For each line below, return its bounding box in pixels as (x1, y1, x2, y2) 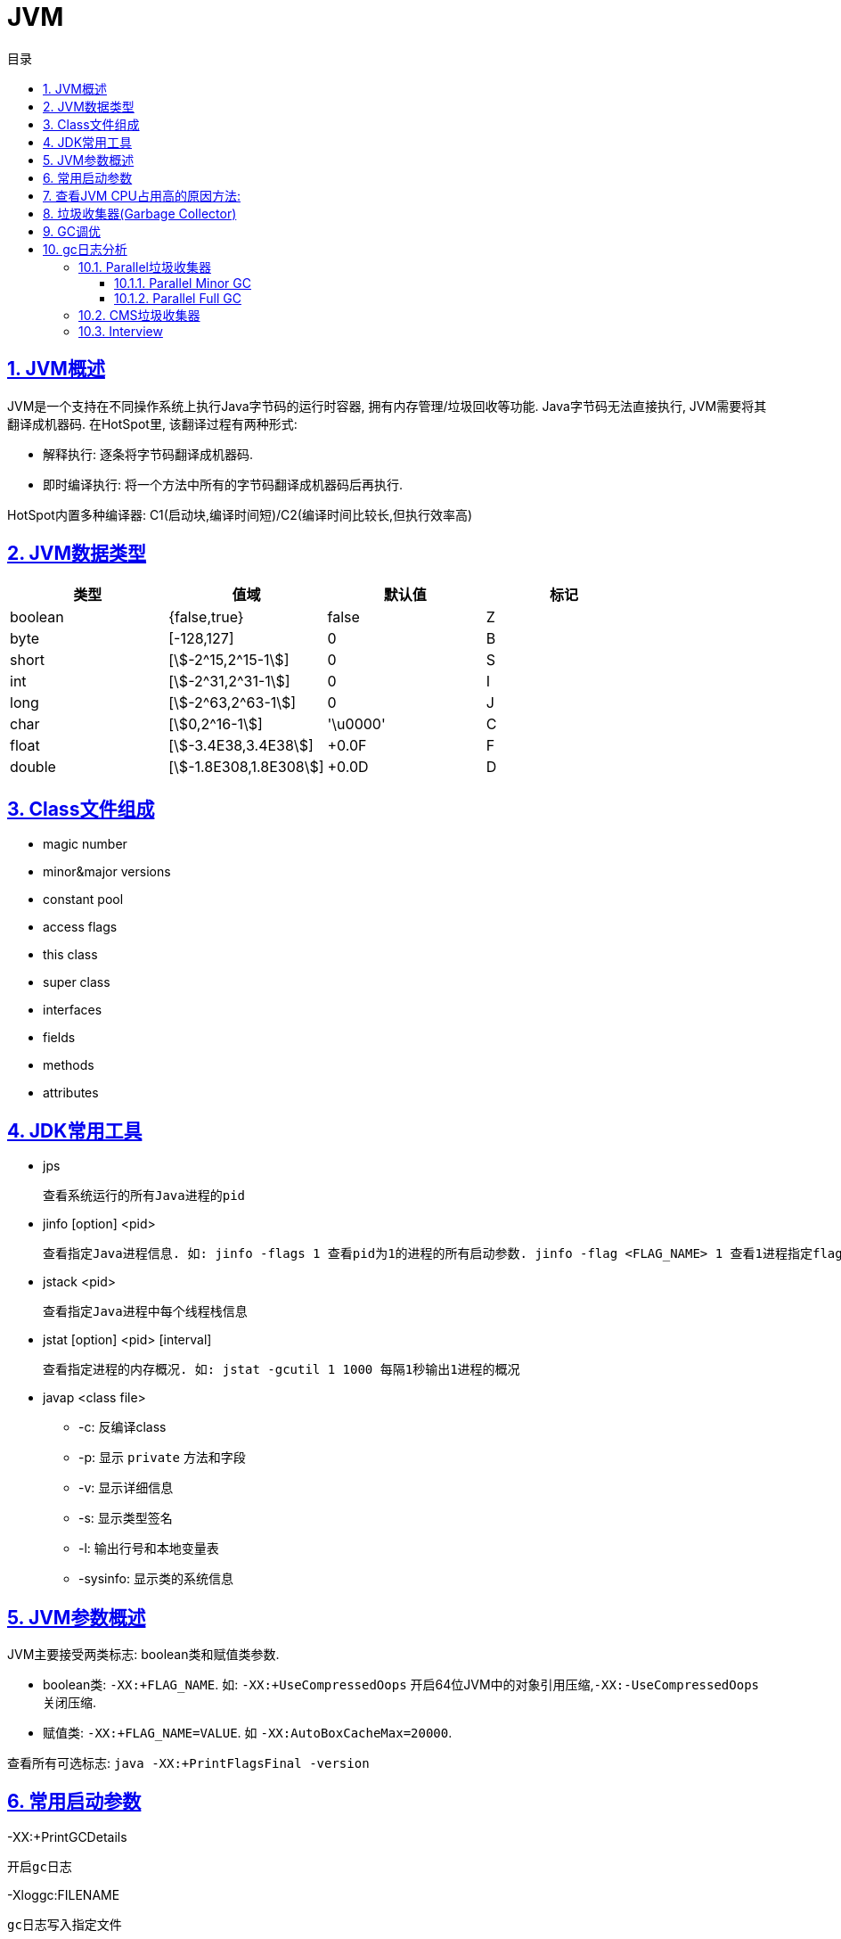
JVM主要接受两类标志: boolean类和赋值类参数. (7, 1646, 280, 1662)
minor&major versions (43, 864, 171, 880)
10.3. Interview (78, 323, 163, 339)
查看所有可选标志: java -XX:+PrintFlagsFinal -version (7, 1754, 370, 1771)
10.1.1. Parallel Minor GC (114, 275, 251, 291)
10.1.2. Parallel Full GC (114, 290, 241, 306)
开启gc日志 (7, 1859, 72, 1874)
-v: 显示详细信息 (78, 1480, 174, 1496)
